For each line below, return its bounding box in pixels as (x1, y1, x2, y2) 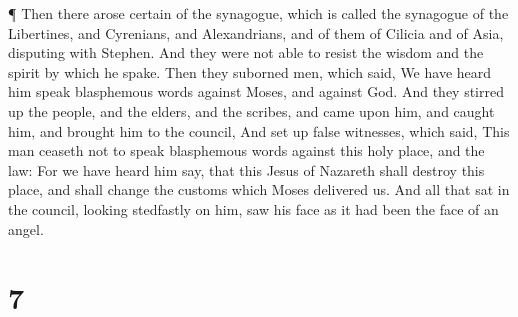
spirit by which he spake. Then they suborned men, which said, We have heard (8, 61, 492, 82)
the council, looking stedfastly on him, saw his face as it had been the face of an (8, 198, 499, 219)
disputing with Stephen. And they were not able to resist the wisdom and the (8, 42, 484, 63)
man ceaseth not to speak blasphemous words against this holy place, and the (8, 140, 485, 161)
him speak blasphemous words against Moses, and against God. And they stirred (8, 81, 504, 102)
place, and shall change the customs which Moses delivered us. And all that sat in (8, 179, 510, 200)
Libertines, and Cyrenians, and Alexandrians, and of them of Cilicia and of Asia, (8, 22, 504, 43)
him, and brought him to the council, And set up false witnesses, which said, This (8, 120, 510, 141)
